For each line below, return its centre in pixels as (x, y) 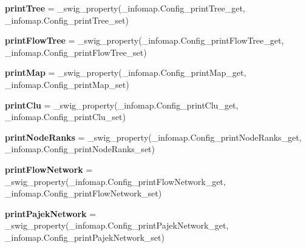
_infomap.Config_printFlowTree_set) (76, 52)
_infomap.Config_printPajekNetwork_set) (85, 237)
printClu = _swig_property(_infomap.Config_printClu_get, (122, 105)
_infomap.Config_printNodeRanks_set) (80, 149)
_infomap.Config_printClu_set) (65, 117)
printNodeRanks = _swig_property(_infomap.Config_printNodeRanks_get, (153, 137)
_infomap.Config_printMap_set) (67, 84)
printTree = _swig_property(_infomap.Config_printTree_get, (125, 8)
